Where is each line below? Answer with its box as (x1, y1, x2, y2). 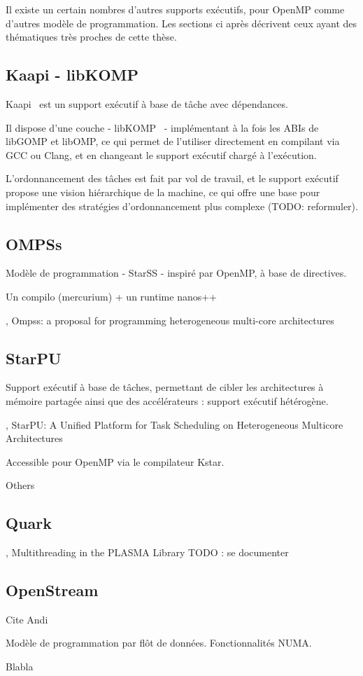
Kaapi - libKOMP (6, 64, 138, 85)
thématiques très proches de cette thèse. (6, 29, 177, 44)
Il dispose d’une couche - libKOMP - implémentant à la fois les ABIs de (6, 120, 319, 134)
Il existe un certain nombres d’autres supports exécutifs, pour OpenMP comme (6, 2, 345, 16)
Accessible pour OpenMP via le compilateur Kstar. (6, 454, 225, 469)
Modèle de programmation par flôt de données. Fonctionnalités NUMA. (6, 635, 312, 650)
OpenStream (6, 579, 99, 601)
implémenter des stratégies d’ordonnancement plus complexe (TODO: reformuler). (6, 198, 358, 213)
